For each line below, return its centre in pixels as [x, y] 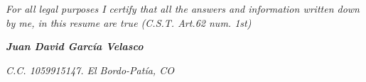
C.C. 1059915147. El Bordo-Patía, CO [90, 70]
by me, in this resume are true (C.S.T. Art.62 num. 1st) [129, 22]
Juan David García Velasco [75, 46]
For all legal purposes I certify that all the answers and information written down [183, 8]
